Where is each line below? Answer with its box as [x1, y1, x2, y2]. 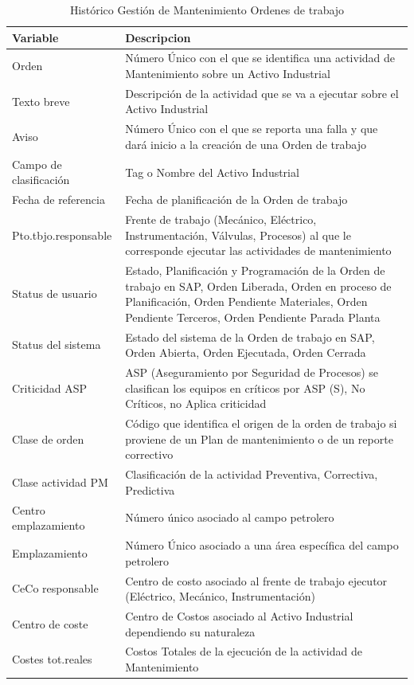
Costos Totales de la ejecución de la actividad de [125, 643, 362, 660]
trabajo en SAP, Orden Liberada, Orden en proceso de [125, 277, 392, 294]
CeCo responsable [12, 580, 99, 597]
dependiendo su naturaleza [125, 623, 256, 640]
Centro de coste [12, 615, 88, 632]
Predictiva [125, 481, 175, 498]
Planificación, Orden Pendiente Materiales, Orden [125, 293, 368, 310]
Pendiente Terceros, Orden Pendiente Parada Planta [125, 308, 381, 325]
